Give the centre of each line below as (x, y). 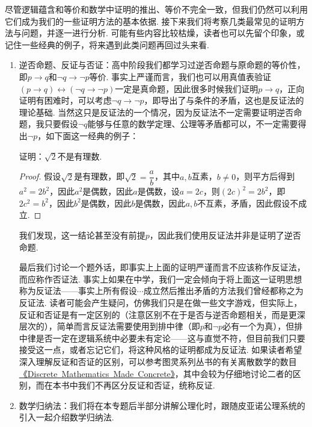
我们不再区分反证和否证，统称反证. (146, 385)
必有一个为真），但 (258, 326)
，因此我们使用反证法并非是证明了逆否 (225, 235)
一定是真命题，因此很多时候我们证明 (187, 88)
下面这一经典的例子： (96, 135)
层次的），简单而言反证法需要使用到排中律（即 (109, 326)
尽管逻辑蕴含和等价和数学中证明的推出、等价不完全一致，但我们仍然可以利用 (156, 9)
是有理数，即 (99, 176)
